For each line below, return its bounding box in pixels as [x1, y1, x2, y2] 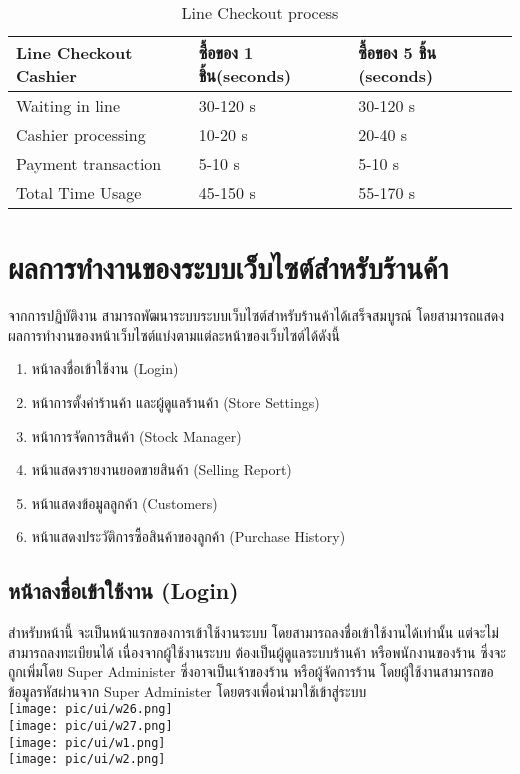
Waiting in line [16, 94, 121, 117]
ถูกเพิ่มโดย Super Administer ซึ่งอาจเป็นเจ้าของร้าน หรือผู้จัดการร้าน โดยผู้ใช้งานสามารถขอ [8, 661, 494, 682]
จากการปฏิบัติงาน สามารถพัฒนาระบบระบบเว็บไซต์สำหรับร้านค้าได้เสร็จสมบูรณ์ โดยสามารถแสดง [8, 305, 505, 326]
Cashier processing [16, 123, 146, 146]
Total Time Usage [16, 181, 142, 204]
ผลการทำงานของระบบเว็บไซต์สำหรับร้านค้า [8, 247, 449, 288]
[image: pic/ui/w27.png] [8, 719, 173, 734]
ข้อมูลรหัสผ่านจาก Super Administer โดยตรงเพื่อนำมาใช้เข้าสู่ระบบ [8, 680, 367, 701]
